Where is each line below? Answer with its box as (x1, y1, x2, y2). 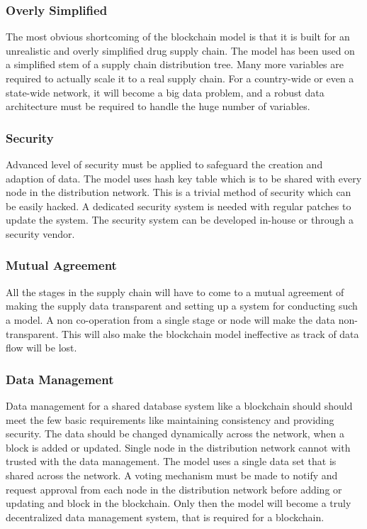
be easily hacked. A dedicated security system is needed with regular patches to (6, 198, 351, 213)
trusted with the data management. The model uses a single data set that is (6, 454, 337, 469)
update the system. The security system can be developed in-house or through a (6, 212, 354, 227)
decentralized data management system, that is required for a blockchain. (6, 509, 324, 524)
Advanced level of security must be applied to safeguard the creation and (6, 157, 323, 171)
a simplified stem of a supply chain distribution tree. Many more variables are (6, 57, 344, 72)
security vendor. (6, 226, 75, 241)
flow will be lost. (6, 340, 77, 355)
